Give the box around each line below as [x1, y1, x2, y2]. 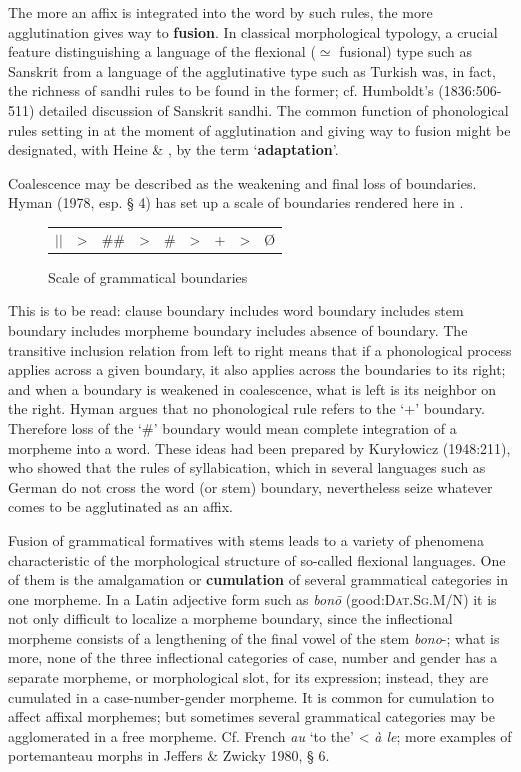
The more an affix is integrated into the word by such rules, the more [8, 2, 433, 22]
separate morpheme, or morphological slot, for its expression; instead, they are [8, 667, 489, 688]
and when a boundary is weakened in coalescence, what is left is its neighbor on [8, 378, 497, 399]
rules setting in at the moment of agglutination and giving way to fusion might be [8, 119, 511, 140]
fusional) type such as [339, 41, 473, 62]
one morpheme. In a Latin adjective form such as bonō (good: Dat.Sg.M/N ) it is [8, 588, 497, 609]
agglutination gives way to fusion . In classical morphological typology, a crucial [8, 21, 498, 42]
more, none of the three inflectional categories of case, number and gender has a [8, 647, 498, 668]
